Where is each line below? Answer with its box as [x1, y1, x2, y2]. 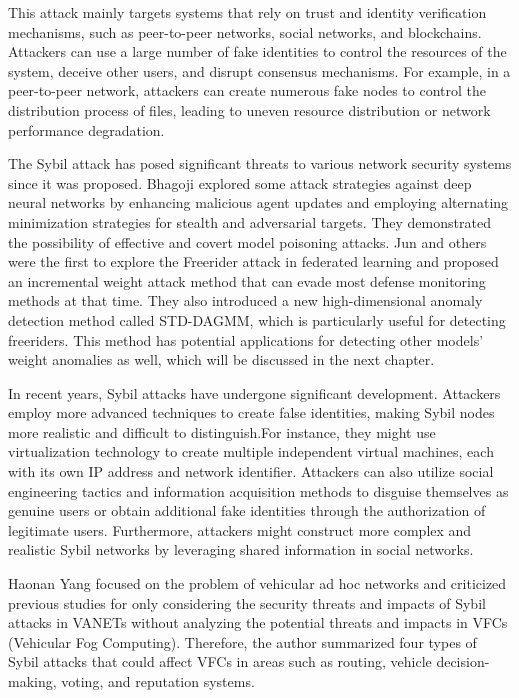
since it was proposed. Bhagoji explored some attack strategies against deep [8, 172, 472, 193]
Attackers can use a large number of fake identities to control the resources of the [8, 41, 507, 62]
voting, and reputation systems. [61, 671, 255, 691]
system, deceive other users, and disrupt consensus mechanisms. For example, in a [8, 60, 511, 81]
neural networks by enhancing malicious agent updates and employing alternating [8, 192, 509, 213]
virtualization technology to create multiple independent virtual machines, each [8, 441, 494, 462]
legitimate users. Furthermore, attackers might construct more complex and [8, 519, 472, 540]
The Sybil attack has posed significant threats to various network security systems [8, 153, 512, 174]
